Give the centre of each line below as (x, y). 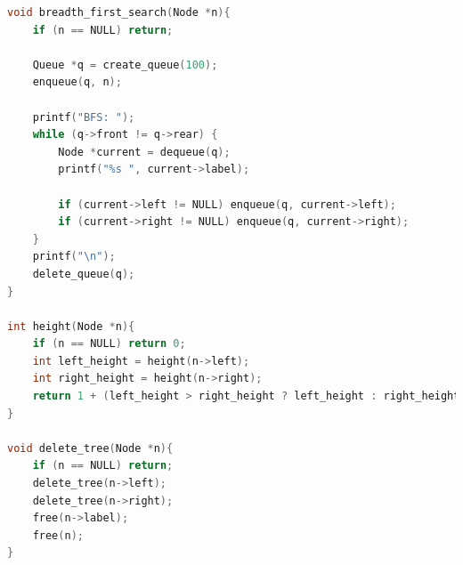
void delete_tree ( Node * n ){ (90, 448)
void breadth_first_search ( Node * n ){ (119, 12)
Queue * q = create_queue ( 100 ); (125, 65)
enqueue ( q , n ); (77, 82)
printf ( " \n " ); (74, 257)
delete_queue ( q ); (84, 274)
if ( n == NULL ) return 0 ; (109, 344)
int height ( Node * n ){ (71, 326)
